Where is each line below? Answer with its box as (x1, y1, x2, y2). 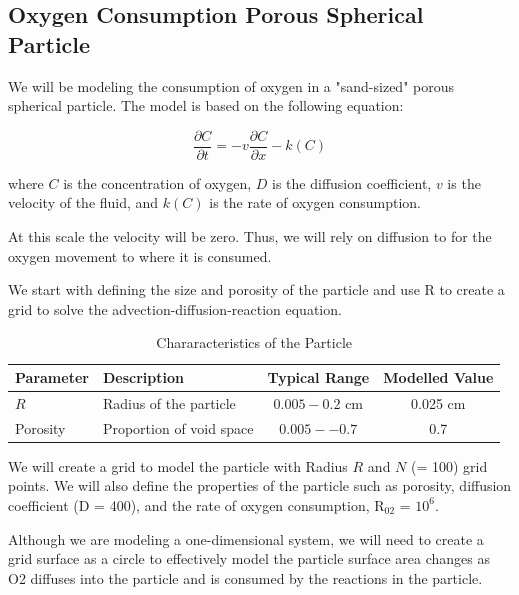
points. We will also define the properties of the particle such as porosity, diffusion (8, 475, 512, 496)
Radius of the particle (102, 392, 236, 413)
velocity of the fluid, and (8, 192, 159, 213)
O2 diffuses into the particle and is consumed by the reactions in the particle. (8, 567, 483, 588)
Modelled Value (383, 367, 494, 387)
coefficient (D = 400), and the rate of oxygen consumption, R (8, 494, 385, 515)
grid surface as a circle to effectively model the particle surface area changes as (8, 548, 490, 569)
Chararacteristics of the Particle (156, 332, 353, 353)
